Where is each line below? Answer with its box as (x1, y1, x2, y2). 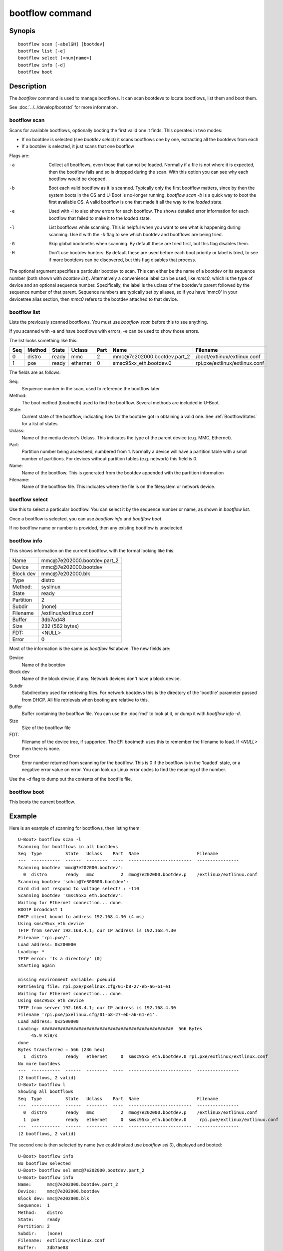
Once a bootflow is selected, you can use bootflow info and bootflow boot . (9, 515, 163, 521)
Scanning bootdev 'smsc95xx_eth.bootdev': (18, 893, 124, 898)
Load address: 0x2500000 (18, 1019, 79, 1024)
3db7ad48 (41, 616, 66, 623)
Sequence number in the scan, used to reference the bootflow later (21, 385, 160, 391)
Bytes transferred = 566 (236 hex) (18, 1046, 105, 1052)
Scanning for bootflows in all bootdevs (18, 844, 118, 849)
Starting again (18, 963, 55, 968)
